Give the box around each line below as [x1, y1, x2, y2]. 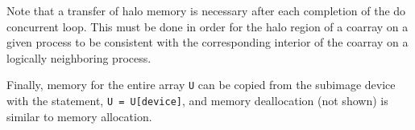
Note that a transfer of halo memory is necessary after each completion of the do [6, 2, 406, 18]
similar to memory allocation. [6, 108, 152, 124]
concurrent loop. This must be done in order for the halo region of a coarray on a [6, 18, 409, 35]
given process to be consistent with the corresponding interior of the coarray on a [6, 34, 409, 51]
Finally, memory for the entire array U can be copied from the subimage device [6, 76, 396, 93]
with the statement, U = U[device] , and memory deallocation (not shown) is [6, 92, 388, 109]
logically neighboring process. [6, 49, 151, 66]
